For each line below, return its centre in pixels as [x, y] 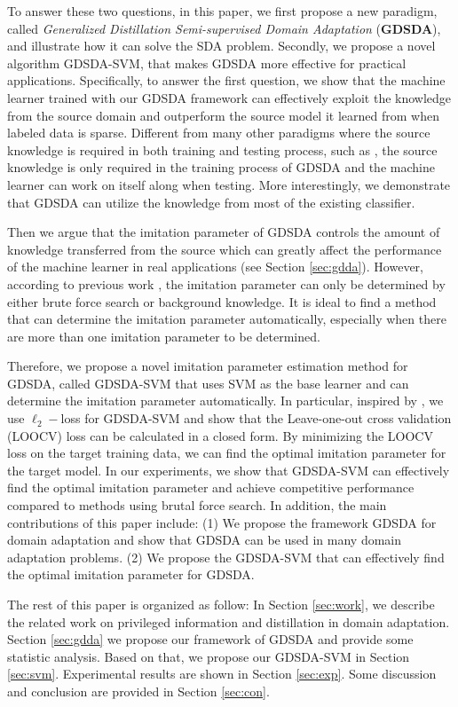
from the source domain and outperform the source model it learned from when [223, 115]
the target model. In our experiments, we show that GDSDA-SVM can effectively [229, 470]
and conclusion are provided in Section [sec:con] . [138, 691]
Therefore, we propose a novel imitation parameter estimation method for [208, 366]
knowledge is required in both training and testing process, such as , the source [222, 149]
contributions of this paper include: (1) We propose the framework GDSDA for [222, 522]
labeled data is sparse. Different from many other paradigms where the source [219, 133]
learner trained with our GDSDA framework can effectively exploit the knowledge [229, 97]
